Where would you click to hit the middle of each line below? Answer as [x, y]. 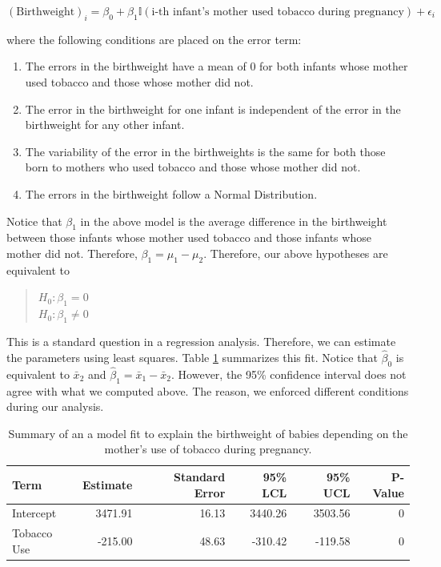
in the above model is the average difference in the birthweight [234, 221]
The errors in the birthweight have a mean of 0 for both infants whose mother [216, 66]
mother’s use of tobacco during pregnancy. [208, 449]
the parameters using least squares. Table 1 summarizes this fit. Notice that [192, 357]
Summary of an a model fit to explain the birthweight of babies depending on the [208, 433]
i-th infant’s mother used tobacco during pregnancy [278, 12]
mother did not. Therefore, [72, 253]
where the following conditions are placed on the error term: [154, 39]
